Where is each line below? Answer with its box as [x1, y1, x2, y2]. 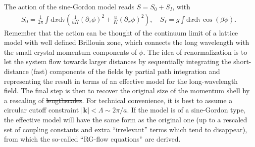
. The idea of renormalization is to [143, 46, 247, 57]
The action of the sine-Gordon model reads [4, 1, 135, 11]
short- [233, 56, 252, 67]
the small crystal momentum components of [4, 46, 137, 57]
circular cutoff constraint [4, 105, 79, 115]
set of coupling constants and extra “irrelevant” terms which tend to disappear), [4, 124, 247, 134]
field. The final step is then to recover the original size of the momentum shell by [4, 85, 250, 96]
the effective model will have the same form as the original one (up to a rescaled [4, 114, 248, 124]
